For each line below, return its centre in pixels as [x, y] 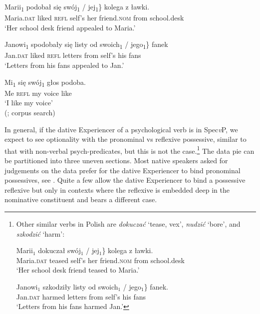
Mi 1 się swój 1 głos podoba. [45, 82]
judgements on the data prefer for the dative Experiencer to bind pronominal [123, 170]
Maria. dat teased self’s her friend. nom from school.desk [100, 260]
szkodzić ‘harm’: [40, 233]
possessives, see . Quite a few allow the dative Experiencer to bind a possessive [125, 180]
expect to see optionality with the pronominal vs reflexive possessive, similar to [126, 139]
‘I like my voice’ [29, 103]
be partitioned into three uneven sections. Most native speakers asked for [116, 160]
